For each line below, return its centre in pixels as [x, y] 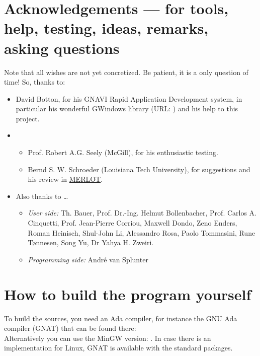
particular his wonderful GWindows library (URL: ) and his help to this [127, 109]
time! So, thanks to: [35, 82]
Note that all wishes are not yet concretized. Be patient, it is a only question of [126, 72]
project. [28, 118]
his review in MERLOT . [65, 179]
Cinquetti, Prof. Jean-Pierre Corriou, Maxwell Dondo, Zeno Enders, [133, 223]
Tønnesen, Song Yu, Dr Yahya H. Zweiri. [91, 242]
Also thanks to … [42, 196]
